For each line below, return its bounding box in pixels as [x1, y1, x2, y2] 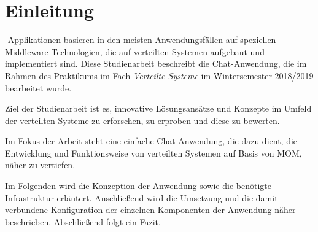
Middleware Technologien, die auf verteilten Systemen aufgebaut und [5, 45, 265, 58]
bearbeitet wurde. [5, 81, 72, 94]
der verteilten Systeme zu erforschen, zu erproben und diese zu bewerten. [5, 114, 280, 126]
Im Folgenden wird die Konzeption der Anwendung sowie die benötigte [5, 179, 271, 192]
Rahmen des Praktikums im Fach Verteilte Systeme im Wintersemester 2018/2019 [5, 69, 314, 82]
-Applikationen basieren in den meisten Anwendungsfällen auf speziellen [5, 33, 276, 46]
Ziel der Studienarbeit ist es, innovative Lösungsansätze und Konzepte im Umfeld [5, 102, 312, 115]
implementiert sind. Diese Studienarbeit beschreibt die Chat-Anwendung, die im [5, 57, 307, 70]
